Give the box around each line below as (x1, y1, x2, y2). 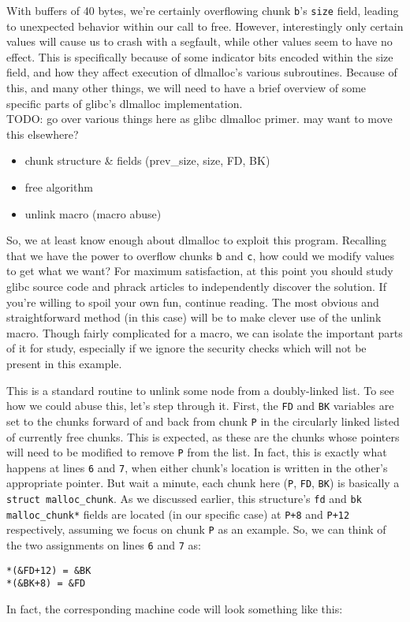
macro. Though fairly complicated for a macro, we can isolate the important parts (6, 324, 403, 341)
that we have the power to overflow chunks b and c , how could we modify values (6, 247, 395, 263)
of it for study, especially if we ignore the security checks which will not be (6, 340, 367, 356)
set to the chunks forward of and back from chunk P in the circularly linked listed (6, 412, 400, 429)
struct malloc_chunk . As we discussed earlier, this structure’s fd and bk (6, 490, 362, 507)
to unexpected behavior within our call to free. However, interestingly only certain (6, 17, 404, 34)
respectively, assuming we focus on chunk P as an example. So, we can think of (6, 521, 386, 538)
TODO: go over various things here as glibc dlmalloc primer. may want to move (6, 110, 393, 127)
